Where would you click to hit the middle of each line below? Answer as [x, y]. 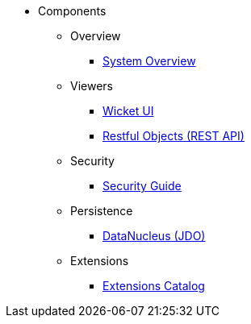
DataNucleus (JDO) [154, 236]
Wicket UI [128, 111]
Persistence [102, 211]
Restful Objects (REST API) [174, 136]
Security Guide [142, 186]
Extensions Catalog [154, 286]
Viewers [92, 86]
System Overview [149, 61]
